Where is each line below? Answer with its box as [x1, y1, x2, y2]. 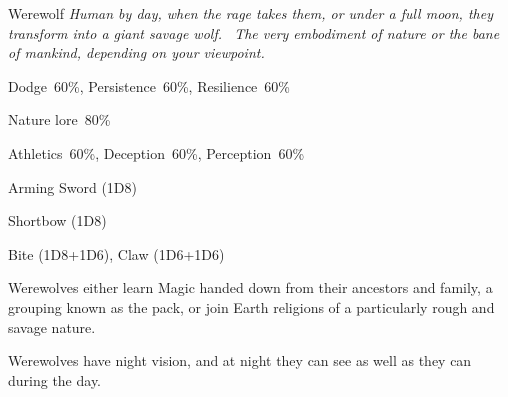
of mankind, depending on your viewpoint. [8, 42, 265, 63]
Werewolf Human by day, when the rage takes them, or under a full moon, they [8, 3, 493, 23]
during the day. [8, 369, 102, 390]
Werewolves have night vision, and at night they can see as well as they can [8, 350, 472, 371]
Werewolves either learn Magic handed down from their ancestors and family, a [8, 277, 493, 298]
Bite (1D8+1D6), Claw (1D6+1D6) [8, 243, 225, 264]
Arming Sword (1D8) [8, 176, 138, 197]
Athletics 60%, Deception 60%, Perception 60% [8, 142, 305, 163]
